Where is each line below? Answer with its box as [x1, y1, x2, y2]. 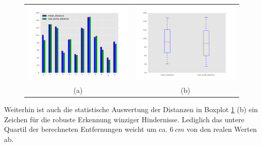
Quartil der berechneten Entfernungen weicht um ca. [4, 124, 168, 134]
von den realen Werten [186, 124, 257, 134]
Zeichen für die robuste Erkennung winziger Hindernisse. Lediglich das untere [4, 114, 244, 124]
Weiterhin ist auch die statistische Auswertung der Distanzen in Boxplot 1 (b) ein [4, 104, 258, 115]
